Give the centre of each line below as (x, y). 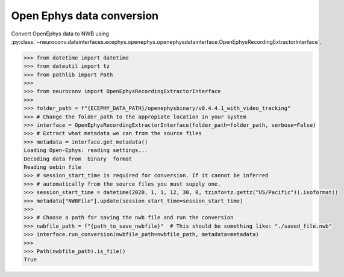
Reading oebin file (52, 167)
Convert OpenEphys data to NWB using (60, 34)
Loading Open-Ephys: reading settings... (86, 151)
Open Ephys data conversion (85, 16)
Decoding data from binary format (78, 159)
